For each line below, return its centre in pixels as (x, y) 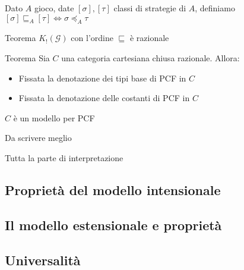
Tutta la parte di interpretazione (64, 157)
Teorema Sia (27, 57)
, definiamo (215, 8)
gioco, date (54, 8)
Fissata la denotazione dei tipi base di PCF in (102, 78)
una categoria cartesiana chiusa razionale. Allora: (150, 57)
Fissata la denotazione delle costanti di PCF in (104, 98)
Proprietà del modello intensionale (113, 189)
